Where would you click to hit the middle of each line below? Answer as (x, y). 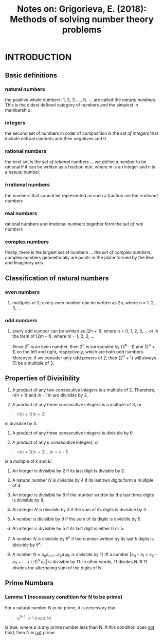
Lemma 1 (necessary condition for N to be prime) (64, 597)
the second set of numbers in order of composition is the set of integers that (81, 133)
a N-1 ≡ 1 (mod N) (34, 618)
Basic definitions (31, 75)
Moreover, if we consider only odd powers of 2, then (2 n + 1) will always (84, 357)
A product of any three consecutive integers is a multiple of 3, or (77, 405)
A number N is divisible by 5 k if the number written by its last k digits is (83, 538)
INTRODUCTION (38, 57)
